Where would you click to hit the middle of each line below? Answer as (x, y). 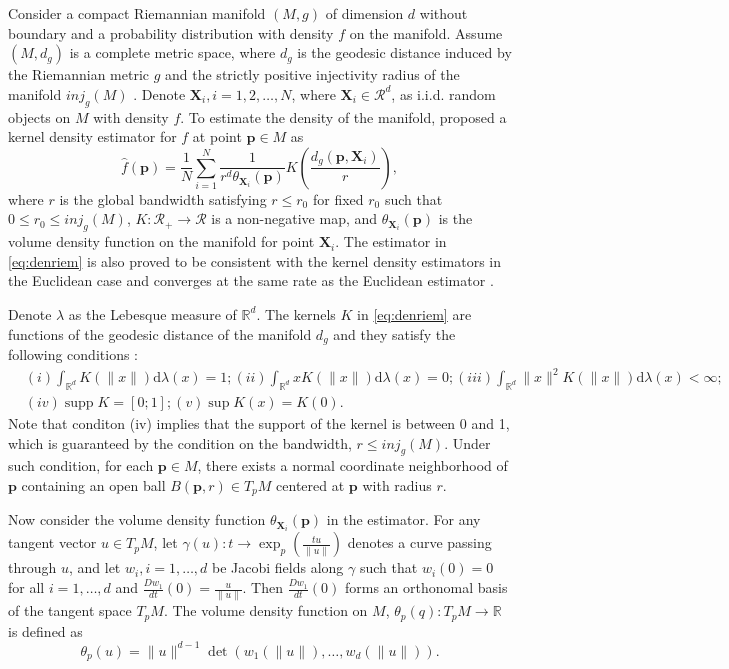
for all (26, 587)
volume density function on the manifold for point (161, 241)
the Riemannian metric (79, 74)
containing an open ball (93, 484)
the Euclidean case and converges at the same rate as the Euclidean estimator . (251, 280)
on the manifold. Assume (426, 32)
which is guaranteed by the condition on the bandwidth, (180, 442)
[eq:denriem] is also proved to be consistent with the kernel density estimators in (254, 260)
